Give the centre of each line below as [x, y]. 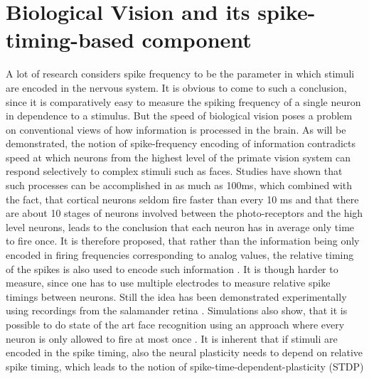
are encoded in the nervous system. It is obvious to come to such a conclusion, [176, 87]
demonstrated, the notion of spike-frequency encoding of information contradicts [181, 143]
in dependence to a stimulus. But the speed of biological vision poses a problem [179, 116]
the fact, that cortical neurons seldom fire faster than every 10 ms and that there [182, 199]
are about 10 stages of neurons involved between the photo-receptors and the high [184, 213]
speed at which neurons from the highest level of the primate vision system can [178, 157]
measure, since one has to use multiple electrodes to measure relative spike [168, 283]
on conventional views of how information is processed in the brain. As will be [176, 129]
